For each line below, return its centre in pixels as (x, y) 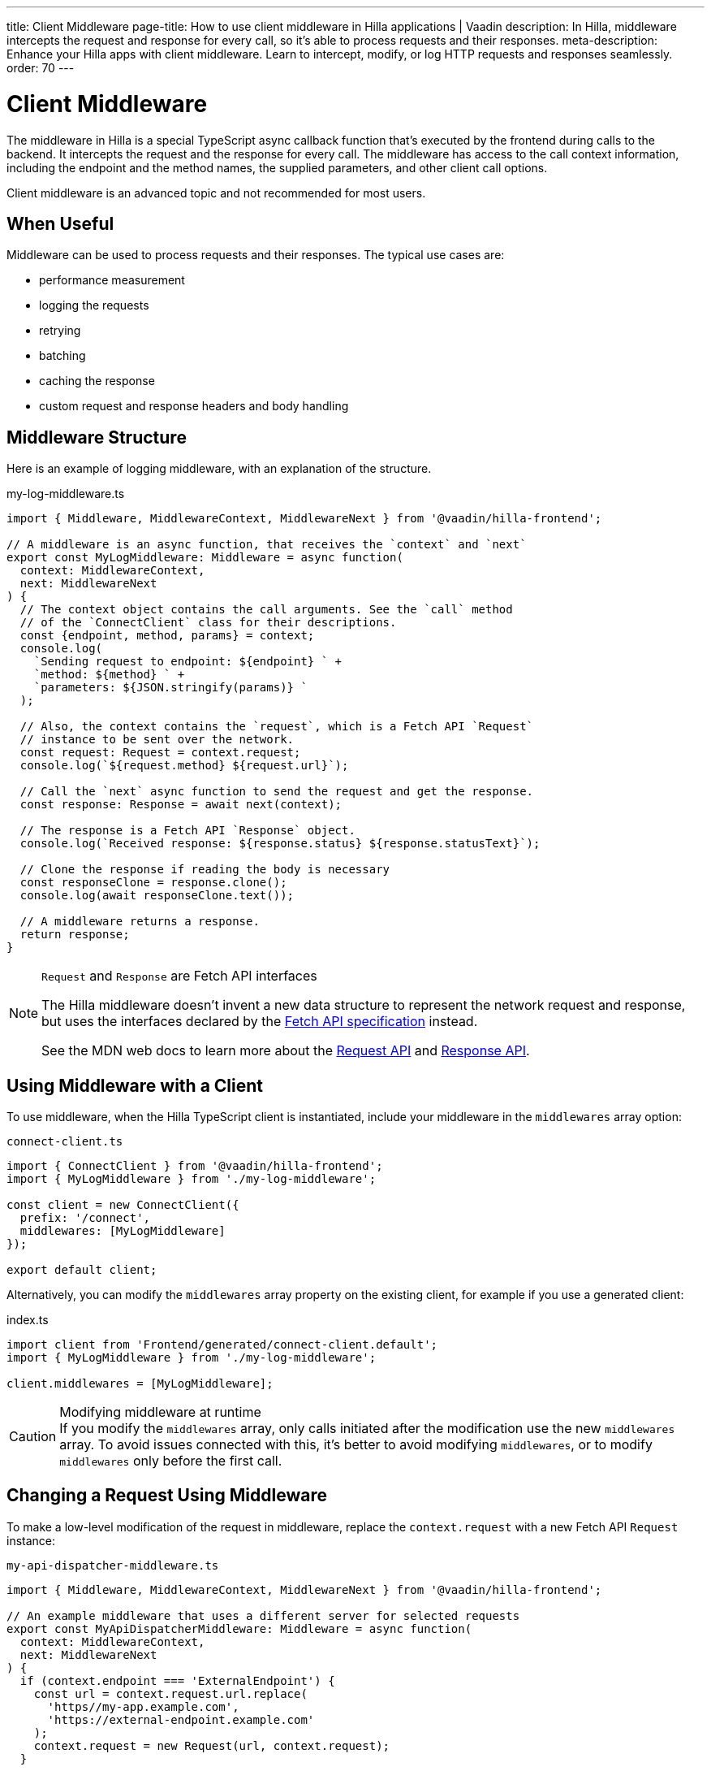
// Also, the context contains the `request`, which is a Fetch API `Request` (277, 727)
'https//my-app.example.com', (143, 1706)
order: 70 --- (41, 68)
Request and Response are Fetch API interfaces (179, 976)
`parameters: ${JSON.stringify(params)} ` (170, 688)
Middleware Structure (97, 437)
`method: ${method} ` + (109, 675)
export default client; (82, 1270)
